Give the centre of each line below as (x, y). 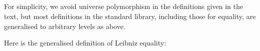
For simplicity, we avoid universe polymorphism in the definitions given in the (124, 6)
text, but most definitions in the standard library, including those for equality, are (130, 16)
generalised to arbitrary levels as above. (65, 26)
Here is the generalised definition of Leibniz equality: (85, 43)
